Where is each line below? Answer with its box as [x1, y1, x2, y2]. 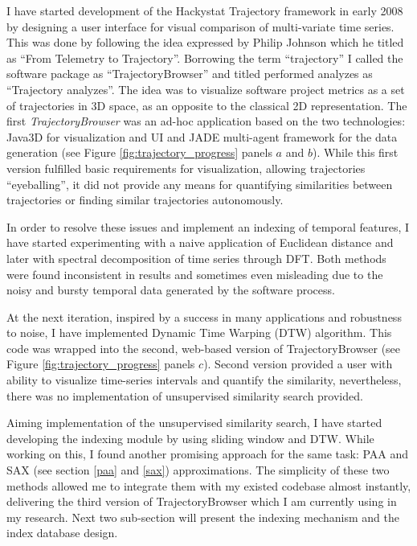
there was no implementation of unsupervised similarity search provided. [6, 387, 363, 404]
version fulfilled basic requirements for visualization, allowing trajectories [6, 159, 366, 176]
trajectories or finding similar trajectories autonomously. [6, 191, 284, 208]
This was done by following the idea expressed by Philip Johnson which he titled [6, 34, 404, 51]
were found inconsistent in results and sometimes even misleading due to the [6, 265, 383, 282]
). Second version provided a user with [203, 355, 393, 372]
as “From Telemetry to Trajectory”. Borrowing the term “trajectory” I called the [6, 49, 403, 66]
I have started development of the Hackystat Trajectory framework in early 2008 [6, 2, 403, 18]
